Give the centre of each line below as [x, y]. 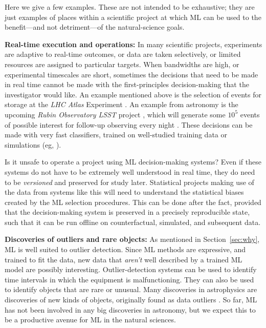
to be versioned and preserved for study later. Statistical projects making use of [129, 182]
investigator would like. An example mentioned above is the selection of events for [133, 94]
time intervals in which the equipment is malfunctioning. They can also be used [129, 279]
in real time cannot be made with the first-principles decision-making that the [127, 84]
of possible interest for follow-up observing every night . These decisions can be [129, 124]
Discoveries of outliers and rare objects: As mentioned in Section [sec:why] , [132, 239]
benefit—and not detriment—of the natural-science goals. [95, 27]
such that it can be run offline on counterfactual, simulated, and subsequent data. [133, 222]
